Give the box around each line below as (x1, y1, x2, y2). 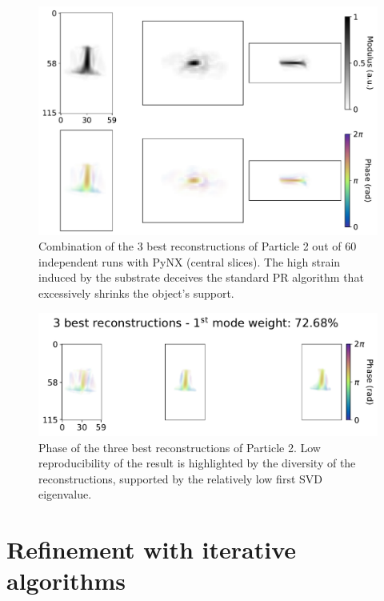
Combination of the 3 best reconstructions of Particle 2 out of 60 (38, 238, 357, 254)
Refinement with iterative (6, 533, 297, 566)
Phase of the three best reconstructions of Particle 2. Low (38, 439, 321, 455)
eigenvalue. (38, 486, 92, 503)
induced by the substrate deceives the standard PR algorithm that (38, 269, 364, 286)
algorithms (6, 564, 126, 597)
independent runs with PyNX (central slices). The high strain (38, 253, 341, 270)
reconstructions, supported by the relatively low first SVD (38, 470, 322, 487)
